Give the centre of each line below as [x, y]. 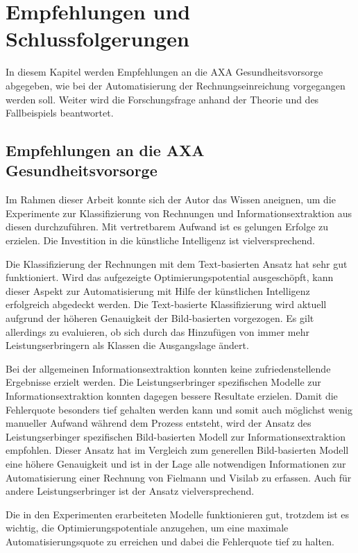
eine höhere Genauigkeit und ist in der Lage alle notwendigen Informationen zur [176, 463]
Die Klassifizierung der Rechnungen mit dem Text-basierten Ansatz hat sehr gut [177, 263]
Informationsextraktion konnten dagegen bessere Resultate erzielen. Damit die [172, 395]
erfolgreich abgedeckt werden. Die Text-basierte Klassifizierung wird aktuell [166, 304]
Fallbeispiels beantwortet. [60, 113]
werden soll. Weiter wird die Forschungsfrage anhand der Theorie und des [162, 99]
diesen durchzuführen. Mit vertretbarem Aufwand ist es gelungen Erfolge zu [167, 227]
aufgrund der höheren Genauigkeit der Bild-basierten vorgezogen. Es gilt [160, 318]
